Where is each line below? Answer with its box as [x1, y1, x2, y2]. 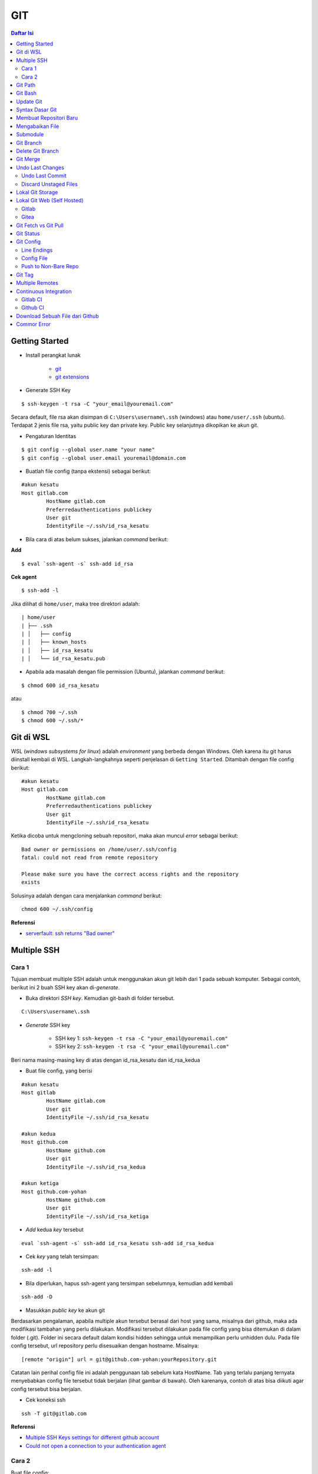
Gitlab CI [21, 296, 42, 303]
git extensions [55, 373, 90, 380]
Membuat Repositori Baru [16, 114, 78, 121]
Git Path [16, 81, 36, 88]
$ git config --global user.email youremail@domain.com [21, 455, 186, 461]
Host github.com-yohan [21, 1188, 87, 1195]
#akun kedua [21, 1130, 56, 1137]
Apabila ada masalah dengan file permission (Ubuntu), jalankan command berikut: [25, 668, 225, 675]
